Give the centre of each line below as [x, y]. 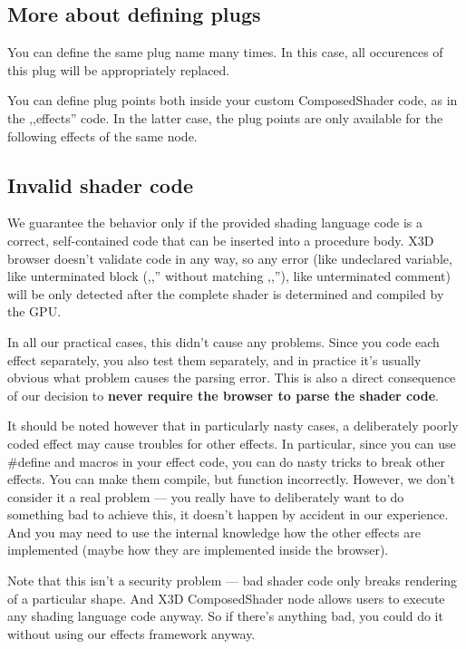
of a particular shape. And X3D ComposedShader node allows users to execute [226, 598]
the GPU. [34, 311]
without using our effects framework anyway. [131, 633]
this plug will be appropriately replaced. [119, 69]
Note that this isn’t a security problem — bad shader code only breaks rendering [233, 581]
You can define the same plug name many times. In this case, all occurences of [225, 52]
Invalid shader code [101, 184]
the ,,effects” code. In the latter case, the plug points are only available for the [225, 117]
